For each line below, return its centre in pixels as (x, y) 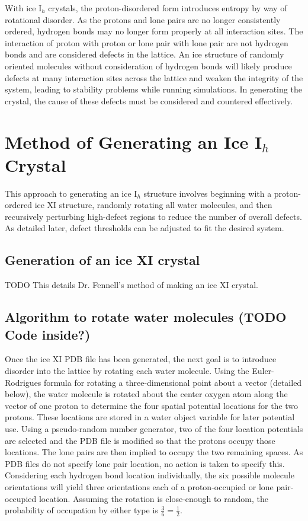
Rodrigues (23, 382)
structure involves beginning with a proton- (222, 193)
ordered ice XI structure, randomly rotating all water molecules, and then (139, 205)
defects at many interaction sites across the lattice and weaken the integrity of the (154, 77)
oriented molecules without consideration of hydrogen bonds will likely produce (148, 65)
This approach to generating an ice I (71, 193)
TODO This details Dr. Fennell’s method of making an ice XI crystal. (131, 285)
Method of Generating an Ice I (134, 141)
